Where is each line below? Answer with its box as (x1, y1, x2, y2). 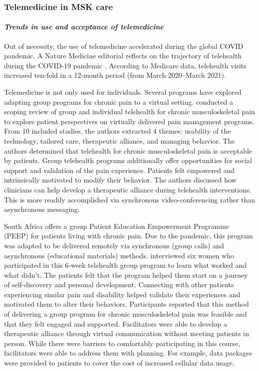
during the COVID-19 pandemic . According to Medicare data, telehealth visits (4, 60, 247, 70)
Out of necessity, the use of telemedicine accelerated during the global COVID (4, 40, 244, 51)
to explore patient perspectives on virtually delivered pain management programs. (4, 116, 255, 126)
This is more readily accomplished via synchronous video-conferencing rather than (4, 194, 256, 204)
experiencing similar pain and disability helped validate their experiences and (4, 289, 241, 299)
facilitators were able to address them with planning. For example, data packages (4, 348, 253, 358)
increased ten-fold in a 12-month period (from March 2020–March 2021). (4, 70, 226, 80)
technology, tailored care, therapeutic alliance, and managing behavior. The (4, 135, 235, 146)
